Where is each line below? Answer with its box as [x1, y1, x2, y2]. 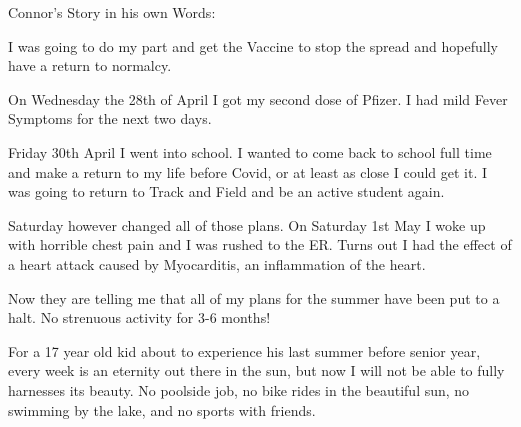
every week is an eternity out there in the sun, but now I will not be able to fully [8, 360, 505, 381]
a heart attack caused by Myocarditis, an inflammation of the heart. [8, 253, 426, 274]
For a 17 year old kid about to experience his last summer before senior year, [8, 340, 481, 361]
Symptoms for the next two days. [8, 108, 212, 129]
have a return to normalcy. [8, 55, 172, 76]
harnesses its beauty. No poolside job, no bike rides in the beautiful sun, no [8, 379, 470, 400]
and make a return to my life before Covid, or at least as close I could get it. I [8, 161, 488, 182]
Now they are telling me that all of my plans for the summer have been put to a [8, 287, 500, 308]
